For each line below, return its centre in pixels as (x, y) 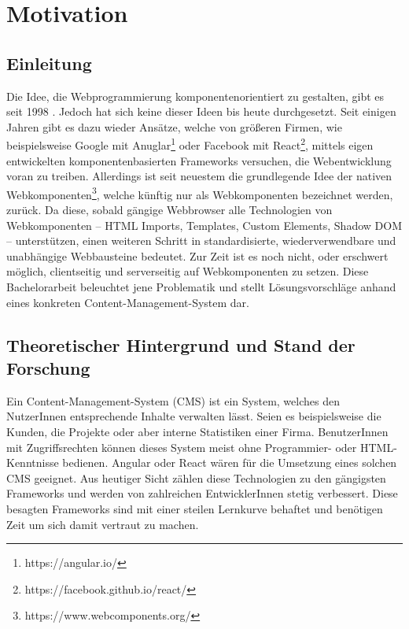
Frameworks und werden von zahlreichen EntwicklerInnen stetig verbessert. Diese (202, 493)
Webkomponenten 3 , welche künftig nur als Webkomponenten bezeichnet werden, (200, 193)
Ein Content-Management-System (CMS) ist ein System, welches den (173, 400)
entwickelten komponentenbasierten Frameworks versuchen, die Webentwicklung (199, 160)
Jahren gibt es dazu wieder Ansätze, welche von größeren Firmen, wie (174, 126)
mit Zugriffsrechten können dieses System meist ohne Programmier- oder (182, 447)
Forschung (48, 367)
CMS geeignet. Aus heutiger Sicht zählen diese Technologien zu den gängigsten (196, 477)
